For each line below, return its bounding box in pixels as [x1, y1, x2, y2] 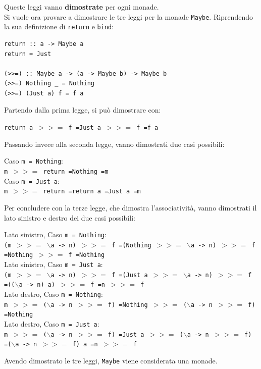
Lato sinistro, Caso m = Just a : [4, 259, 103, 270]
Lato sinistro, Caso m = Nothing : [4, 229, 107, 240]
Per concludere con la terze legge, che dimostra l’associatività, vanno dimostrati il [4, 202, 257, 213]
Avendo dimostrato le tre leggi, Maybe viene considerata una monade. [4, 355, 218, 365]
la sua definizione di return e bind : [4, 21, 114, 32]
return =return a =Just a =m [43, 188, 141, 195]
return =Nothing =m [43, 168, 109, 175]
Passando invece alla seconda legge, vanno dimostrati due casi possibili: [4, 138, 225, 149]
